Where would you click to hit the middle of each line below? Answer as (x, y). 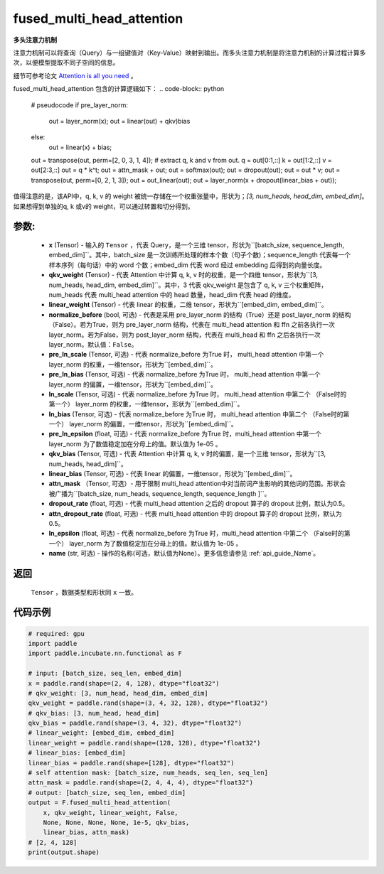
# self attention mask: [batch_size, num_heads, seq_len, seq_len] (148, 773)
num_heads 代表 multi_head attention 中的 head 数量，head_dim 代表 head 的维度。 (172, 294)
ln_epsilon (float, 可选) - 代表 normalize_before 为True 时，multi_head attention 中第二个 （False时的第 (200, 534)
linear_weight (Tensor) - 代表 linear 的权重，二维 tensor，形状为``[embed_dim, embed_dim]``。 (188, 305)
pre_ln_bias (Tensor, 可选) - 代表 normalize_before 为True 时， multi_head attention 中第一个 (185, 374)
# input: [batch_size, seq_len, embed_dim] (105, 674)
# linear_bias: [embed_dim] (77, 753)
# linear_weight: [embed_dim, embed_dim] (101, 733)
